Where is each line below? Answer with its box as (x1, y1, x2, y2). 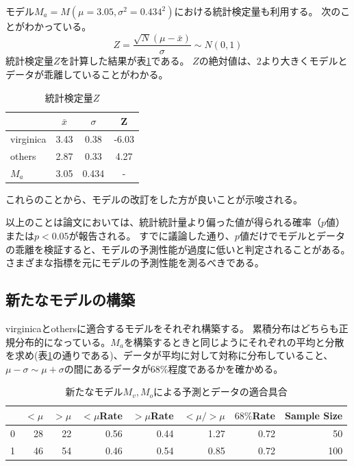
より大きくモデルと (261, 54, 348, 68)
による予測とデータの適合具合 (153, 384, 288, 399)
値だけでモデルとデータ (239, 229, 345, 243)
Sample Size (284, 408, 343, 422)
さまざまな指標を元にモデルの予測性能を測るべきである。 (5, 255, 264, 270)
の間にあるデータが (64, 361, 151, 375)
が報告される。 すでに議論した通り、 (68, 229, 235, 243)
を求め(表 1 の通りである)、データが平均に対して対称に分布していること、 (5, 348, 333, 362)
